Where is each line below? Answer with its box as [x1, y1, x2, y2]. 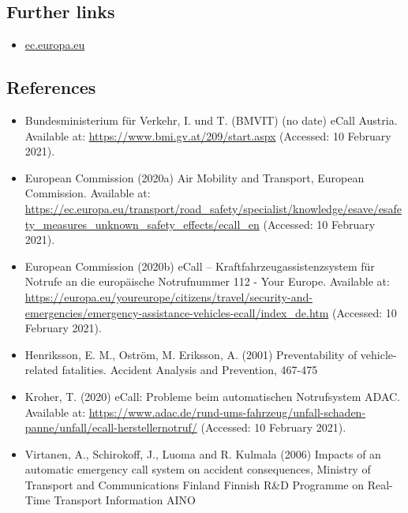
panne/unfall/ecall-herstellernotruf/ [24, 419, 197, 436]
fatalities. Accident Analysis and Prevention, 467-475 [62, 361, 318, 378]
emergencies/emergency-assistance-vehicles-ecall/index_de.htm [24, 304, 329, 320]
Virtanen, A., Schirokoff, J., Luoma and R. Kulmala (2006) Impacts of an [24, 445, 381, 462]
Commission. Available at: [24, 185, 151, 201]
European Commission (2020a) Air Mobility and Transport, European [24, 169, 365, 185]
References [6, 75, 96, 99]
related [24, 361, 58, 378]
